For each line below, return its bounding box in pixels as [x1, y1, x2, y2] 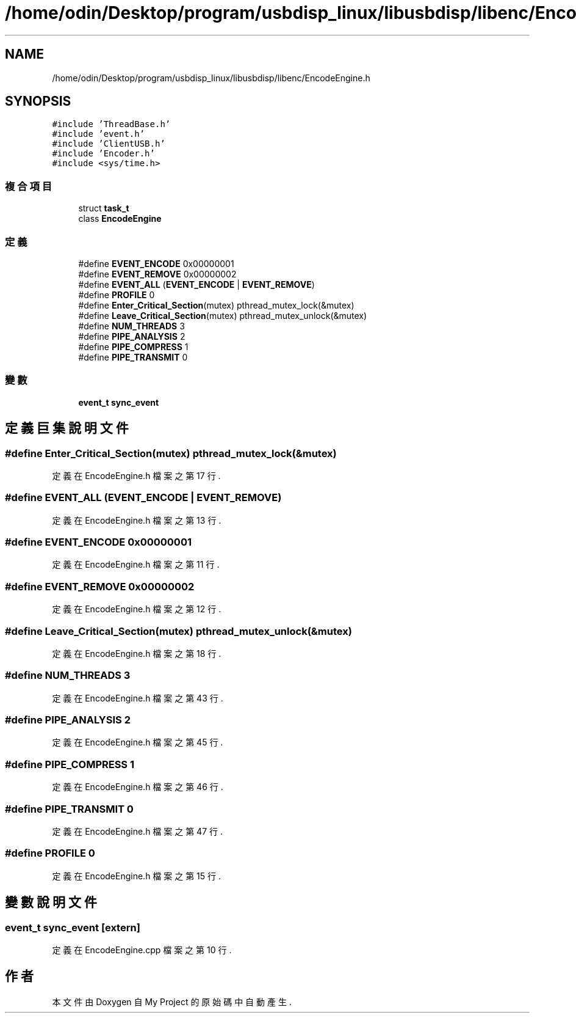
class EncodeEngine [78, 213, 162, 224]
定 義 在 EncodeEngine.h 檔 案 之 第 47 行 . [52, 826, 223, 837]
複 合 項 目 [5, 180, 52, 192]
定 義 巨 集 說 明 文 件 [5, 420, 129, 436]
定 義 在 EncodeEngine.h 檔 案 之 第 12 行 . [52, 604, 221, 615]
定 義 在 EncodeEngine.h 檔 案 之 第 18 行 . [52, 648, 221, 659]
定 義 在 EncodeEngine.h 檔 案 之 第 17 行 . [52, 470, 221, 481]
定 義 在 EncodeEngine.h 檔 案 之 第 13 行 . [52, 514, 221, 525]
